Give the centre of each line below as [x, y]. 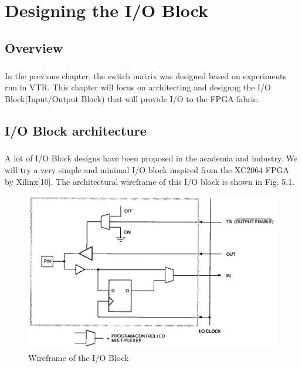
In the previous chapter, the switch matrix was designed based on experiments [146, 75]
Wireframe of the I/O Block [79, 357]
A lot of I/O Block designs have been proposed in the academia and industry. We [151, 158]
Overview [34, 47]
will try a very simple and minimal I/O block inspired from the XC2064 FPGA [147, 170]
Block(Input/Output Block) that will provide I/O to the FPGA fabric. [132, 98]
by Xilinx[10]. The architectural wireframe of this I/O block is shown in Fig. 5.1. [150, 181]
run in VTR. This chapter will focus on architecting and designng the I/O [138, 87]
